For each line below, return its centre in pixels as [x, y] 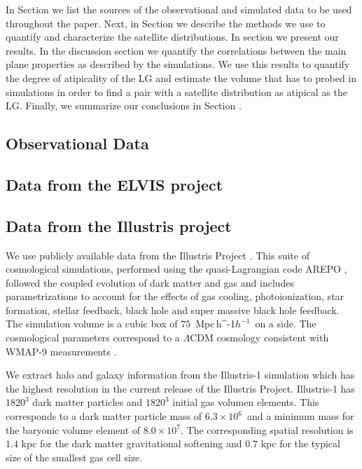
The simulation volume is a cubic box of [92, 324]
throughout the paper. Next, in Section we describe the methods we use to [166, 23]
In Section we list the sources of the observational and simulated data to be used [179, 9]
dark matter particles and [88, 402]
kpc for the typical [300, 443]
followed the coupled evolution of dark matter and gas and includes [150, 282]
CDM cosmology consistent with [259, 338]
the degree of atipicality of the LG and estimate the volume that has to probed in [181, 77]
